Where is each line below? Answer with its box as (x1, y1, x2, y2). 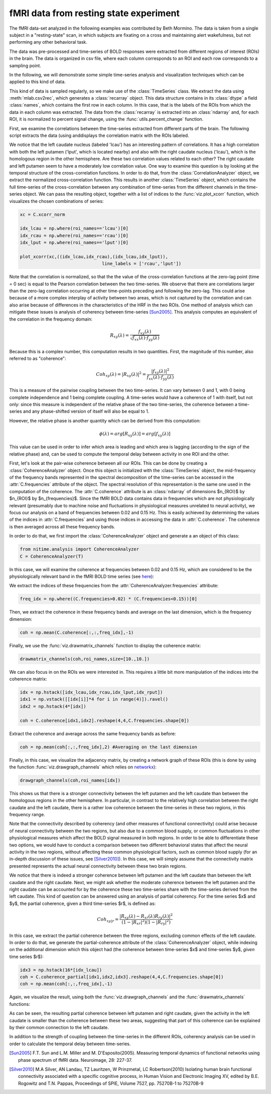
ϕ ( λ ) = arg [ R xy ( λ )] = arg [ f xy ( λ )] (99, 431, 171, 438)
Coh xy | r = (97, 916, 119, 923)
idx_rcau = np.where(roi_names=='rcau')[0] (20, 232, 129, 239)
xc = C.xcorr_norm (20, 211, 65, 217)
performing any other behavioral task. (9, 39, 88, 45)
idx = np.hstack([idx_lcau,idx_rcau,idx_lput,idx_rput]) (20, 689, 163, 695)
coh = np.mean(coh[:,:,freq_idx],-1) (20, 981, 113, 987)
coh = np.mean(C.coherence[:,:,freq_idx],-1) (20, 630, 134, 635)
